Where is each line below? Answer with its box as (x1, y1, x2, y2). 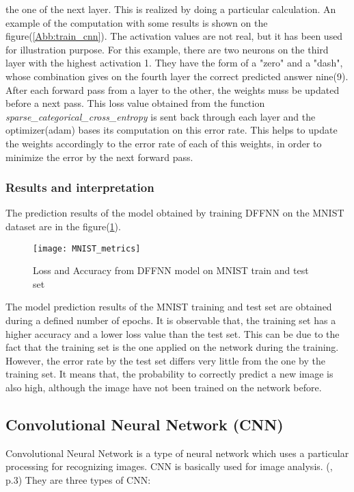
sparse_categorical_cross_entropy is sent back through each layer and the (5, 109, 316, 123)
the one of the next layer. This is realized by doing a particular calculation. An (5, 2, 336, 16)
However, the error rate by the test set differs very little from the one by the (5, 353, 325, 367)
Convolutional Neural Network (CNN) (5, 413, 284, 434)
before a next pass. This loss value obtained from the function (5, 96, 265, 110)
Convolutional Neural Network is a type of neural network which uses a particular (5, 445, 349, 460)
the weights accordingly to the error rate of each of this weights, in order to (5, 136, 322, 150)
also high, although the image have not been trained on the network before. (5, 380, 322, 394)
